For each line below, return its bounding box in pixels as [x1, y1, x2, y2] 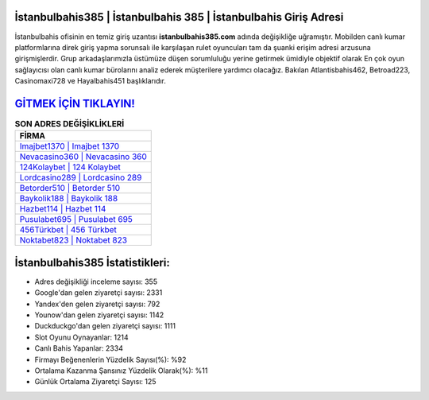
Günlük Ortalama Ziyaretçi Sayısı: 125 [34, 377, 157, 386]
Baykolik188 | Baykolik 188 [19, 193, 118, 204]
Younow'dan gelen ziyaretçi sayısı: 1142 [34, 310, 164, 320]
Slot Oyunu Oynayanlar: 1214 [34, 332, 129, 342]
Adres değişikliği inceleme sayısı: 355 [34, 277, 158, 286]
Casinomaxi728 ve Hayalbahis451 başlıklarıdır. [14, 76, 167, 86]
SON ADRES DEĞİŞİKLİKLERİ [14, 118, 125, 130]
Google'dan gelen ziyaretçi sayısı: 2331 [34, 288, 163, 297]
